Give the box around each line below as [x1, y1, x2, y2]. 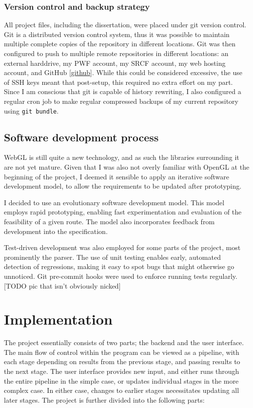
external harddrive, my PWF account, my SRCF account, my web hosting [4, 58, 226, 68]
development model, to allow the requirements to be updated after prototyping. [4, 181, 242, 191]
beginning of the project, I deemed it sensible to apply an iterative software [4, 171, 229, 181]
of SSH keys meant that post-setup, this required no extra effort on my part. [4, 77, 233, 87]
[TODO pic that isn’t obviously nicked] [4, 280, 121, 291]
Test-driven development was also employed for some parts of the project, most [4, 242, 241, 253]
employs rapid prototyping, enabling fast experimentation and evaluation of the [4, 207, 242, 217]
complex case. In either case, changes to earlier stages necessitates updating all [4, 385, 239, 395]
